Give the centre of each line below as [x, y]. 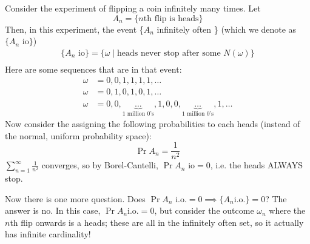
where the [287, 210]
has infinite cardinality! [48, 234]
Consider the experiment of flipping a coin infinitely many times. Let [133, 8]
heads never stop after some [169, 53]
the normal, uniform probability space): [78, 135]
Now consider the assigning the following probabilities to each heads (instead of [153, 123]
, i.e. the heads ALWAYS [257, 165]
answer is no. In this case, [53, 210]
